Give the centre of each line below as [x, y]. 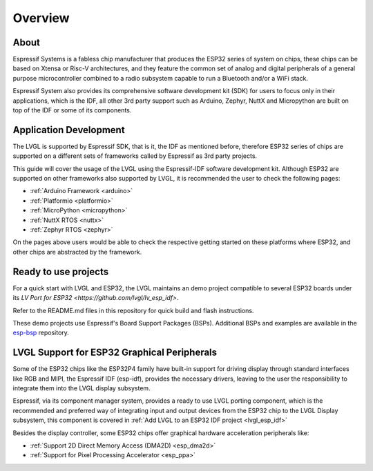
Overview [41, 18]
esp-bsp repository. [41, 333]
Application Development [69, 130]
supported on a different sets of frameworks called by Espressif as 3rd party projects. [135, 156]
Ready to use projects [61, 271]
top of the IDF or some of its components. [72, 110]
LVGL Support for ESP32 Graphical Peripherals [115, 353]
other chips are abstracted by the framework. [77, 252]
